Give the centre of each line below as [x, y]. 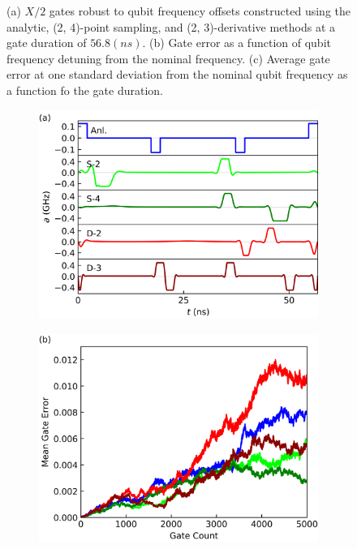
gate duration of [47, 43]
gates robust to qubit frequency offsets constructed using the [200, 11]
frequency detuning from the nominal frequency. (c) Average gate [168, 58]
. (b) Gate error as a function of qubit [237, 43]
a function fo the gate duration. [85, 90]
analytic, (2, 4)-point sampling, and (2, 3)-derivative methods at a [171, 26]
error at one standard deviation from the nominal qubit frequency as [177, 74]
